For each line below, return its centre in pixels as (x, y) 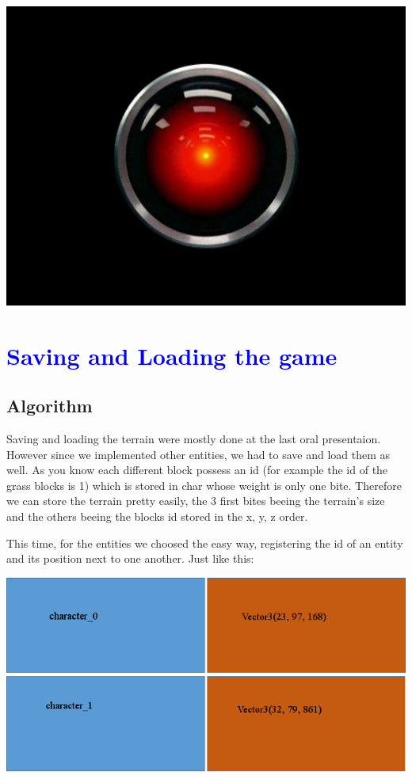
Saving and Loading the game (172, 355)
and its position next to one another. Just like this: (130, 558)
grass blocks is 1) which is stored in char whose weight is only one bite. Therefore (204, 485)
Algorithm (50, 406)
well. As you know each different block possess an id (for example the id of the (197, 470)
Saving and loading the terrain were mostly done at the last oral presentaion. (194, 439)
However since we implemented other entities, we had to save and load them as (198, 454)
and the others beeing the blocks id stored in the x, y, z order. (157, 516)
